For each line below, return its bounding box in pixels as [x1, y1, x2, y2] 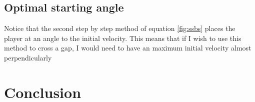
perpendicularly [4, 52, 52, 62]
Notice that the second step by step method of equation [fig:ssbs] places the [4, 23, 235, 33]
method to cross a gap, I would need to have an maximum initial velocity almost [4, 42, 251, 53]
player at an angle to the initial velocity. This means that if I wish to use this [4, 32, 241, 43]
